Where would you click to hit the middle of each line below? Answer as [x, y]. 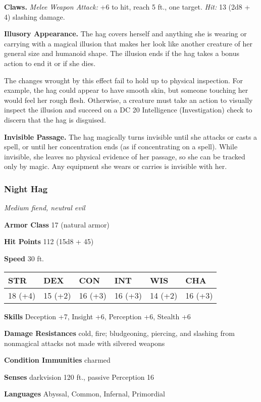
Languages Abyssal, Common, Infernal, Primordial [85, 394]
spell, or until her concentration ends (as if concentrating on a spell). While [121, 147]
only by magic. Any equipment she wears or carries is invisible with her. [116, 166]
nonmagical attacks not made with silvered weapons [85, 343]
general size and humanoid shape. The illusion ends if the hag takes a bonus [122, 53]
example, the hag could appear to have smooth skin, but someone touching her [126, 90]
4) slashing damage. [35, 16]
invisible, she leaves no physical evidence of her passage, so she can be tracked [125, 156]
